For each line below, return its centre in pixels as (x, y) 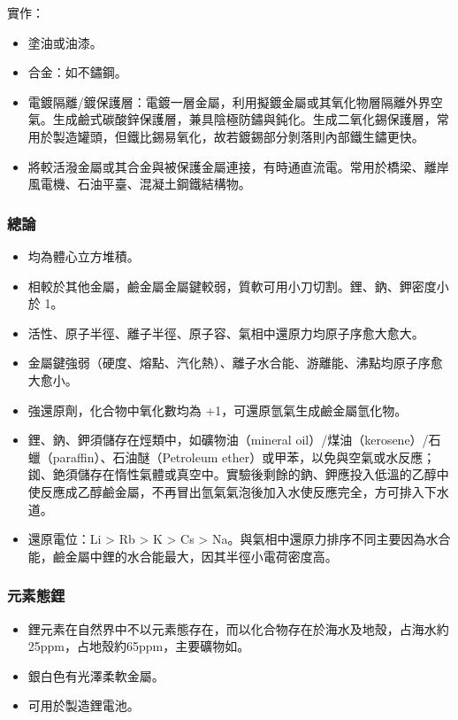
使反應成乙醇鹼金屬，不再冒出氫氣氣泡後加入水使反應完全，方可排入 (226, 491)
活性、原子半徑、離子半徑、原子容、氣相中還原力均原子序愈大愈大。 (226, 333)
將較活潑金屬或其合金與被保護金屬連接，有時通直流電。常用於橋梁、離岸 (238, 166)
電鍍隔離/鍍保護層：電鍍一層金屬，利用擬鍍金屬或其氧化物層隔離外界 (229, 101)
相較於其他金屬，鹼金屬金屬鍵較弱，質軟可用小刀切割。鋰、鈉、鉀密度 (232, 286)
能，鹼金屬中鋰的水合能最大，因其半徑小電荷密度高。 (183, 556)
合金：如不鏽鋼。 (77, 72)
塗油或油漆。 (65, 42)
